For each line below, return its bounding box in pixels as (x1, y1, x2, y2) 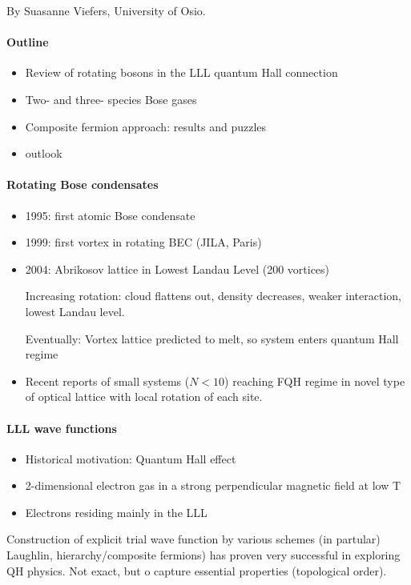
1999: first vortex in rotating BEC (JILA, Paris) (25, 234, 262, 250)
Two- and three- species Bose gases (25, 90, 197, 107)
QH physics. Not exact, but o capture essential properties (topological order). (6, 562, 387, 579)
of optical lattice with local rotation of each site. (25, 388, 263, 405)
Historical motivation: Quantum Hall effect (25, 450, 236, 467)
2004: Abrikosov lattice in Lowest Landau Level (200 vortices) (25, 260, 330, 277)
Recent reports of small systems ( (25, 372, 190, 389)
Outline (6, 34, 49, 50)
